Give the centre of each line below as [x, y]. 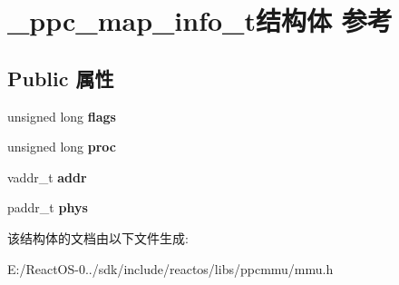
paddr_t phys [48, 207]
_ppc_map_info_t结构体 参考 [200, 20]
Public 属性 [61, 78]
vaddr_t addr [47, 177]
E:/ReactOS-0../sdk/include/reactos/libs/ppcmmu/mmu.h [170, 268]
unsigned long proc [62, 147]
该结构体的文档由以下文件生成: [98, 237]
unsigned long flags [62, 116]
